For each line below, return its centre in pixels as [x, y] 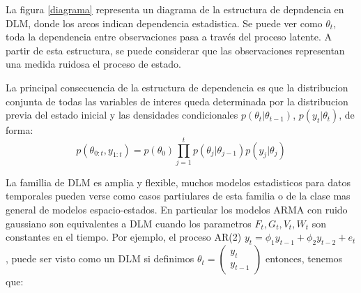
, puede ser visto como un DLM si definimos [100, 258]
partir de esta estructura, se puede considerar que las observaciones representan [175, 50]
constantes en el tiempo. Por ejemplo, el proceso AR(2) [124, 237]
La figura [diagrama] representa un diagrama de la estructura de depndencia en [175, 9]
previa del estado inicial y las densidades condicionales [122, 115]
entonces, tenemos [304, 258]
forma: [20, 130]
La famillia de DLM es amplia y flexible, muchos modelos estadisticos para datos [178, 182]
